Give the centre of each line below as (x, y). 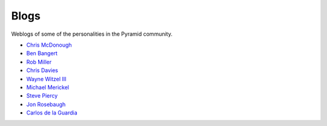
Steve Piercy (42, 96)
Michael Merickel (48, 87)
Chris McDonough (49, 45)
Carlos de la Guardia (52, 113)
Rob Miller (39, 62)
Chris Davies (42, 70)
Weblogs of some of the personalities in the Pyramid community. (92, 34)
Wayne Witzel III (46, 79)
